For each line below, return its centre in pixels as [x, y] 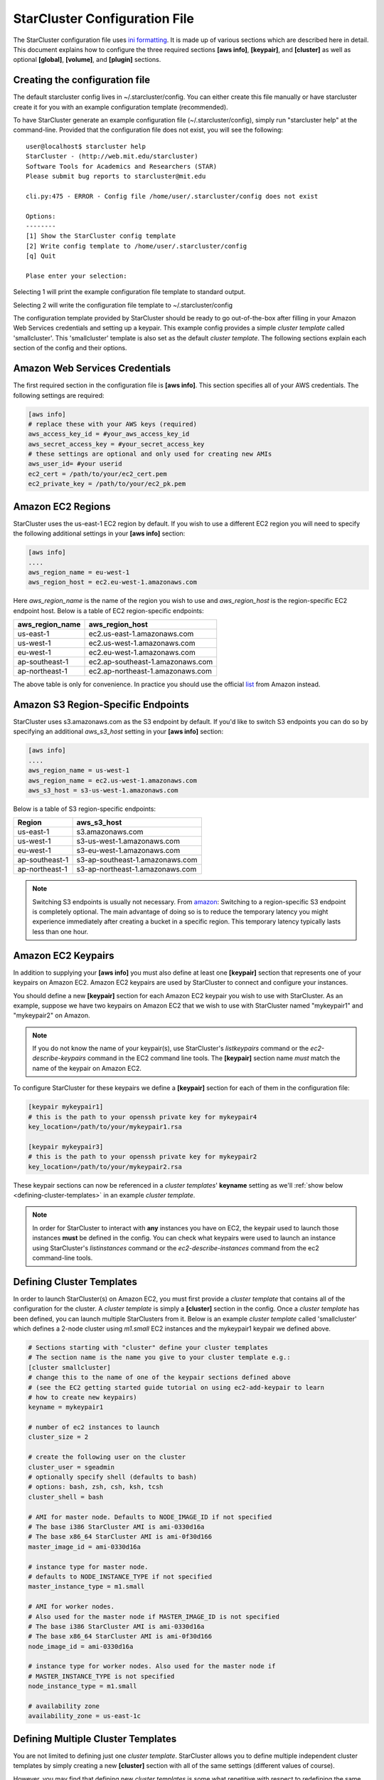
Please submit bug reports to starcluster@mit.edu [116, 176]
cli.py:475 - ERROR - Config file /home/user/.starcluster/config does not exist [172, 196]
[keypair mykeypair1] [66, 1107]
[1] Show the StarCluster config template [101, 236]
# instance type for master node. [88, 1567]
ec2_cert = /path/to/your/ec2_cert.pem [97, 474]
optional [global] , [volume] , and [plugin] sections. [87, 60]
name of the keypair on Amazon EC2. [87, 1068]
